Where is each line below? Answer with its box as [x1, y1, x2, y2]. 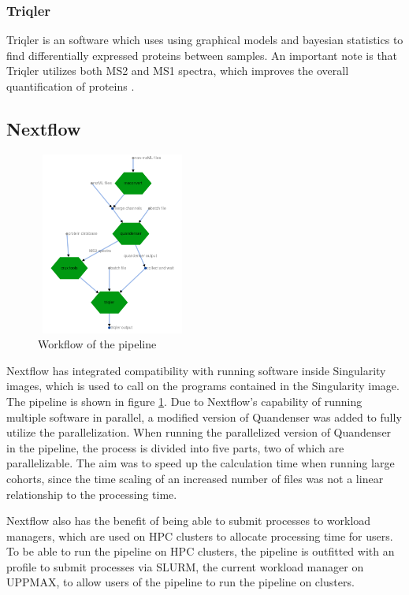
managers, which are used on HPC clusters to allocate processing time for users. [6, 527, 393, 544]
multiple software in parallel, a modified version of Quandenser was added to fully [6, 408, 402, 425]
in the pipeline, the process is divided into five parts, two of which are [6, 439, 344, 456]
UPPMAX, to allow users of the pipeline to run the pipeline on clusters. [6, 574, 355, 590]
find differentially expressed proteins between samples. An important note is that [6, 46, 398, 63]
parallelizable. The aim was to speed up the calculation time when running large [6, 455, 395, 471]
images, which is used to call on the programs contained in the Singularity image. [6, 377, 400, 394]
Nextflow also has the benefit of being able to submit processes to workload [6, 512, 371, 529]
